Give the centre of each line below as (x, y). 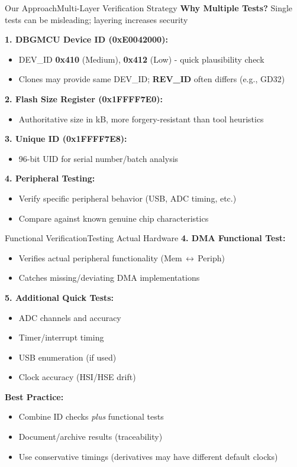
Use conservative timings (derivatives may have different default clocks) (148, 456)
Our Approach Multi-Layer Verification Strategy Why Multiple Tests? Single (149, 8)
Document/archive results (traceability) (91, 437)
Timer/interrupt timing (61, 337)
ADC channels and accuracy (70, 317)
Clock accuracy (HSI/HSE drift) (77, 377)
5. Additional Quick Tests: (59, 297)
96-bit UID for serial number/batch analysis (99, 158)
